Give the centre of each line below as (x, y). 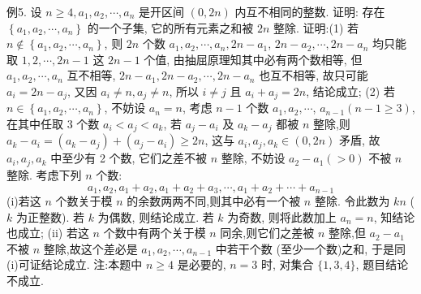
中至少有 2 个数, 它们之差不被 (129, 158)
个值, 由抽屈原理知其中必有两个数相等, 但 (253, 59)
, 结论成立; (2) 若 (350, 91)
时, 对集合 (287, 264)
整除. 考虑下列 (44, 174)
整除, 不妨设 (253, 158)
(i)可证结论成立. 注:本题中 (75, 264)
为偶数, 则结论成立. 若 (156, 216)
